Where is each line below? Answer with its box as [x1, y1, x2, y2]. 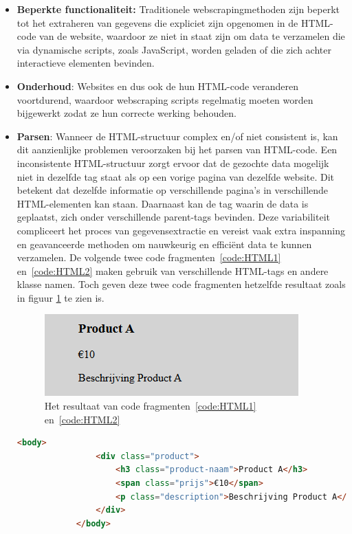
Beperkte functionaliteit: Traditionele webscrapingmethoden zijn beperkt [16, 2, 340, 16]
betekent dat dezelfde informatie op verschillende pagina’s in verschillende [16, 183, 329, 197]
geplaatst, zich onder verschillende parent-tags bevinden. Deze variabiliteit [16, 210, 330, 224]
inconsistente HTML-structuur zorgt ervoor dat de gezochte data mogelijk [16, 155, 329, 170]
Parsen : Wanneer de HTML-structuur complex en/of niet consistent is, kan [16, 129, 338, 143]
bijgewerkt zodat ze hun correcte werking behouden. [16, 106, 236, 120]
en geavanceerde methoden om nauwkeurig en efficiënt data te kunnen [16, 236, 312, 251]
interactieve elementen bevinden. [16, 56, 155, 70]
